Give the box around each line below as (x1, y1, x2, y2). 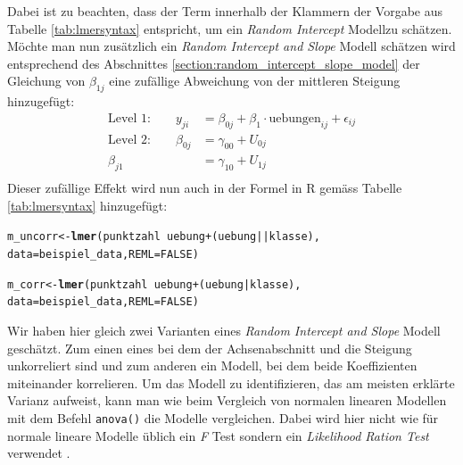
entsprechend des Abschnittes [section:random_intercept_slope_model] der (7, 54, 420, 72)
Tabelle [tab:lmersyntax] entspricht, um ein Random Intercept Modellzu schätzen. (7, 19, 452, 37)
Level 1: (107, 112, 151, 125)
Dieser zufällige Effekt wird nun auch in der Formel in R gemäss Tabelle (7, 179, 402, 197)
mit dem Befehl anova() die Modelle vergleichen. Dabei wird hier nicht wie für (7, 409, 439, 428)
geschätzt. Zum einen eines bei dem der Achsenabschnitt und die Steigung (7, 338, 412, 357)
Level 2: (107, 133, 151, 146)
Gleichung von (7, 71, 86, 90)
